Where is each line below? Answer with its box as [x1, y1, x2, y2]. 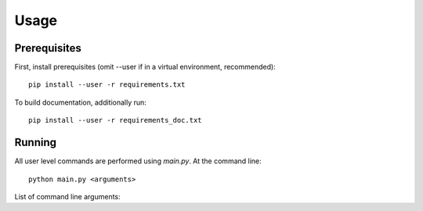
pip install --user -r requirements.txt [28, 80, 186, 89]
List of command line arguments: [14, 191, 121, 201]
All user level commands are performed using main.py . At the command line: [14, 156, 262, 166]
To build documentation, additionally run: [14, 98, 146, 107]
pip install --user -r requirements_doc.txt [28, 116, 203, 125]
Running [14, 136, 57, 149]
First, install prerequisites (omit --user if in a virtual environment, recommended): [14, 63, 276, 72]
